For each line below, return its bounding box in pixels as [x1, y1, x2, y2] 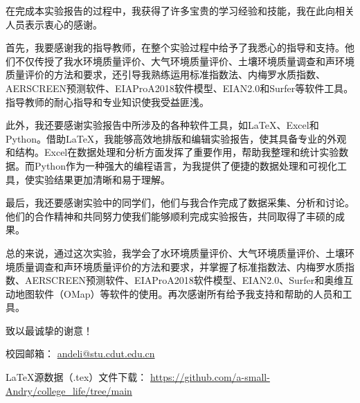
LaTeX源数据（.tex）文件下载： [6, 370, 147, 384]
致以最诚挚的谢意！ [6, 323, 93, 337]
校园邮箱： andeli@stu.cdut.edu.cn [6, 346, 155, 361]
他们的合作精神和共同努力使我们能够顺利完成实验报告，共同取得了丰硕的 [6, 208, 335, 223]
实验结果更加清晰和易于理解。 [34, 172, 170, 186]
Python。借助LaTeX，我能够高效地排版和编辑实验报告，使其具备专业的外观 [6, 131, 347, 145]
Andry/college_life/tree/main [6, 383, 132, 397]
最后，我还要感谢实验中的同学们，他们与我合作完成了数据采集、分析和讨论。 [6, 195, 354, 210]
